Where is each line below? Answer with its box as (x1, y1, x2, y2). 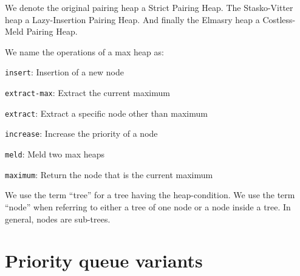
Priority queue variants (5, 248, 203, 273)
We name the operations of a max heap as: (5, 45, 164, 58)
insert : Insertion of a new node (5, 66, 124, 78)
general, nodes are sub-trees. (5, 212, 111, 225)
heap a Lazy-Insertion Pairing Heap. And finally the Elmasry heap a (5, 13, 260, 26)
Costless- (262, 13, 296, 26)
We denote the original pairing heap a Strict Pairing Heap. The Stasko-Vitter (5, 1, 293, 13)
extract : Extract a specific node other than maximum (5, 106, 208, 119)
